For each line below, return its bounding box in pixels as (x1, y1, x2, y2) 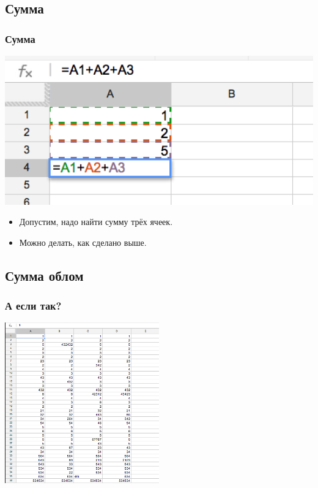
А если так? (5, 298, 62, 313)
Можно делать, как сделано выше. (19, 235, 147, 248)
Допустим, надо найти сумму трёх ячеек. (19, 215, 173, 228)
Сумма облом (5, 265, 84, 284)
